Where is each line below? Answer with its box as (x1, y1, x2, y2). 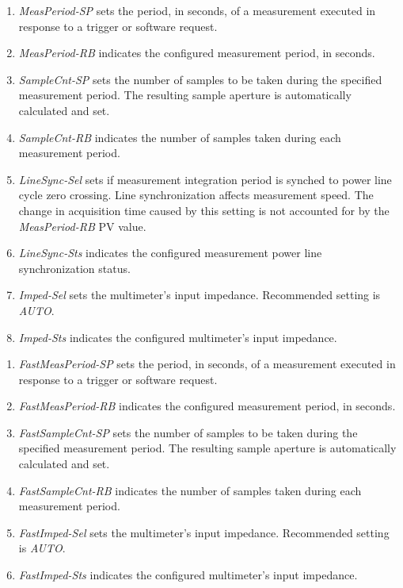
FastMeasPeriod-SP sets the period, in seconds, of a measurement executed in (18, 355, 396, 372)
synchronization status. (18, 259, 131, 276)
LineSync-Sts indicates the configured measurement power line (18, 244, 322, 261)
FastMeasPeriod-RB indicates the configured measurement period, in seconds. (18, 398, 396, 414)
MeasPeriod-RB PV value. (18, 217, 146, 234)
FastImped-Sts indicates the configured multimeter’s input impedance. (18, 567, 358, 583)
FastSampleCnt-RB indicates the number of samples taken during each (18, 482, 362, 498)
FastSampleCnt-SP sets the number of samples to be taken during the (18, 424, 358, 440)
